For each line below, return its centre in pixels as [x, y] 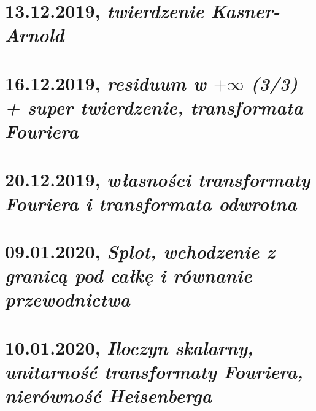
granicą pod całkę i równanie [129, 275]
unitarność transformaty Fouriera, [154, 371]
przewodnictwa [68, 299]
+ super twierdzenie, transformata [154, 107]
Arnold [35, 35]
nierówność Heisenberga [109, 396]
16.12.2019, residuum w [106, 83]
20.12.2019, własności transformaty [158, 179]
